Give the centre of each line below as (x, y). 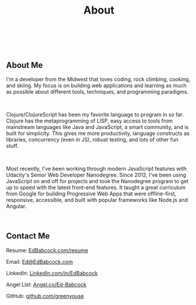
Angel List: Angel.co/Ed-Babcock (46, 284)
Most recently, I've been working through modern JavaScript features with (97, 169)
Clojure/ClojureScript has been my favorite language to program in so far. (95, 115)
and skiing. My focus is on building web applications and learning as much (97, 85)
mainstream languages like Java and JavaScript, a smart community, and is (97, 127)
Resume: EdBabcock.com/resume (47, 250)
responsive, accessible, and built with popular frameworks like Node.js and (97, 200)
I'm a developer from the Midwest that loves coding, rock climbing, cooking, (98, 79)
